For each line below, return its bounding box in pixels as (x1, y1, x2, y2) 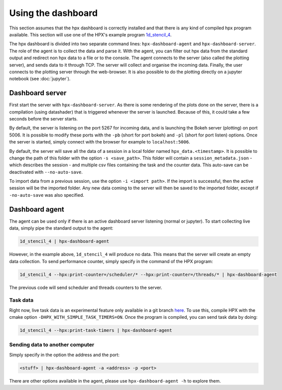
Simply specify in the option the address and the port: (9, 352, 120, 358)
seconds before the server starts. (9, 116, 78, 122)
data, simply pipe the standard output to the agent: (9, 225, 114, 231)
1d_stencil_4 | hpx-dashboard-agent (19, 239, 110, 244)
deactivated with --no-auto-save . (9, 169, 83, 175)
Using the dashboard (9, 7, 98, 18)
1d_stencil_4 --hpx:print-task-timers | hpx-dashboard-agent (19, 328, 172, 333)
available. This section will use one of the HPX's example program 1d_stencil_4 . (9, 31, 172, 37)
